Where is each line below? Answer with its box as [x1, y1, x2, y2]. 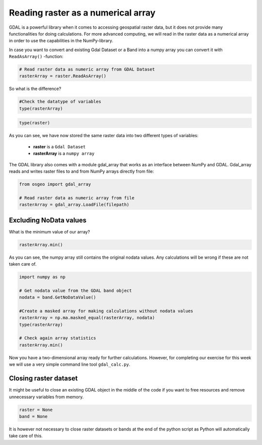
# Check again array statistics [19, 336, 97, 341]
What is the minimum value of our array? [9, 229, 90, 234]
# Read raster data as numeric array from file [19, 195, 134, 200]
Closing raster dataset [9, 374, 78, 383]
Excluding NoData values [9, 216, 87, 224]
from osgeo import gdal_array [19, 181, 91, 187]
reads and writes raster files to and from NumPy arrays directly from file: [9, 168, 154, 174]
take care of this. [9, 433, 43, 439]
